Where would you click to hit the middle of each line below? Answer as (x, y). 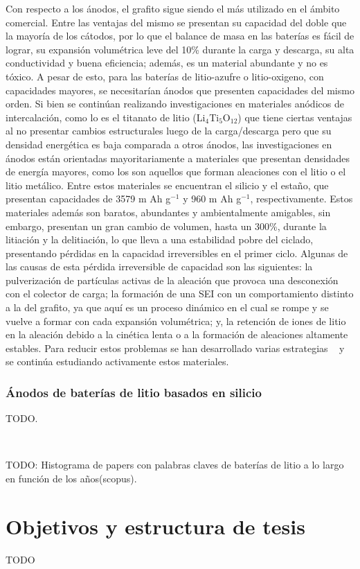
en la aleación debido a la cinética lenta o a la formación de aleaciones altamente (177, 334)
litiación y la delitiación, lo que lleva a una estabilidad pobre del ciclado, (160, 239)
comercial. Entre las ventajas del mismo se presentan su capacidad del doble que (176, 22)
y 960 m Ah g (212, 199)
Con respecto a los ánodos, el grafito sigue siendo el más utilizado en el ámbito (173, 8)
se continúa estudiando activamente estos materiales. (117, 361)
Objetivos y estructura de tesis (155, 526)
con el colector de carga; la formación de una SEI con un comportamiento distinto (180, 294)
